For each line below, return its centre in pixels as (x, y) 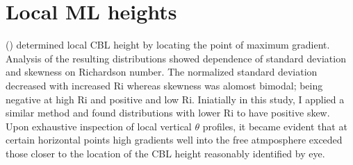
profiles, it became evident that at (275, 126)
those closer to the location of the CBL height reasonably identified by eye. (165, 153)
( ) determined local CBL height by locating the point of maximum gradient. (168, 45)
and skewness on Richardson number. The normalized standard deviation (162, 72)
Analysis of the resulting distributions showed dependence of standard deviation (176, 58)
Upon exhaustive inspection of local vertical (99, 126)
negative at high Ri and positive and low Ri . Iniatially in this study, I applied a (175, 99)
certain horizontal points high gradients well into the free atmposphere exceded (174, 140)
